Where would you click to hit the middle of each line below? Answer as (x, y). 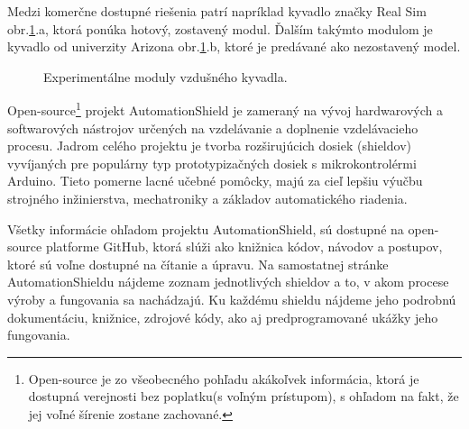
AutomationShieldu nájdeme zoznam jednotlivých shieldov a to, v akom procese (228, 282)
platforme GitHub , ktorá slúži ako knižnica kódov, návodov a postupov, (244, 246)
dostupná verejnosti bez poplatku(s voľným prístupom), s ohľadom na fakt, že (244, 396)
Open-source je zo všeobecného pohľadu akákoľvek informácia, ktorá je (224, 378)
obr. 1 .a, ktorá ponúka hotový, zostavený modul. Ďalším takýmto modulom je (220, 28)
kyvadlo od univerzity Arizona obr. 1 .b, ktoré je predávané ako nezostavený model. (234, 46)
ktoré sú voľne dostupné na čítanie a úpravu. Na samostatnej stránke (198, 264)
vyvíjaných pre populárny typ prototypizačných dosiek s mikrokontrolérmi (212, 163)
